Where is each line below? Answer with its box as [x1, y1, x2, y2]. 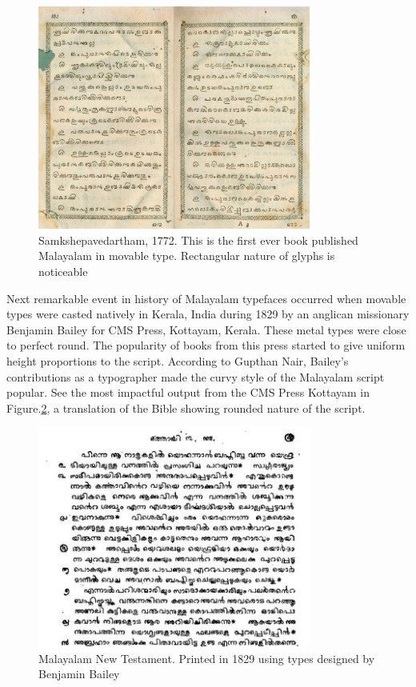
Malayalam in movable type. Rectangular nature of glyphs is [38, 247, 335, 264]
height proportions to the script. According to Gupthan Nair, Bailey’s [6, 352, 349, 369]
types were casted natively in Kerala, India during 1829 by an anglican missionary [6, 306, 410, 322]
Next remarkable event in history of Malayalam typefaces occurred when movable [6, 290, 406, 306]
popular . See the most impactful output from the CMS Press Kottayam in [6, 384, 370, 401]
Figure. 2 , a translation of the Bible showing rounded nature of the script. [6, 399, 366, 416]
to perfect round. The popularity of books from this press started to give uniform [6, 337, 406, 353]
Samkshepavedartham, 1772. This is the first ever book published [38, 231, 358, 248]
